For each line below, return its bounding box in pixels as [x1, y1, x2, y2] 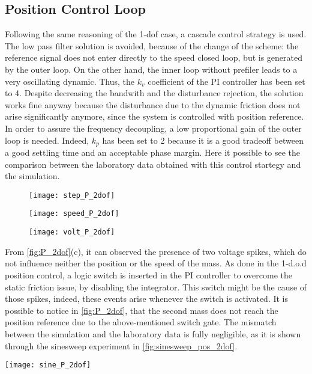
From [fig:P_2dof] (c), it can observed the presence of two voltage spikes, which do [5, 245, 307, 257]
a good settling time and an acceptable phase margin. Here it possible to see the [5, 146, 300, 158]
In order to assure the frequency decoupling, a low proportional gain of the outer [5, 121, 302, 134]
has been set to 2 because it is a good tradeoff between [102, 133, 304, 146]
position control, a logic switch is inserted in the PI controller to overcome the [5, 268, 292, 281]
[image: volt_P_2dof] [29, 228, 115, 237]
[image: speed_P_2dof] [29, 209, 119, 218]
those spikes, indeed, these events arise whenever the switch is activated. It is [5, 292, 289, 305]
